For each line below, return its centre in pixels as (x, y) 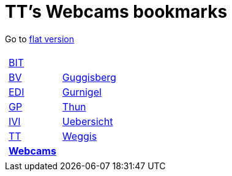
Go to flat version (39, 39)
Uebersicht (88, 121)
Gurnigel (82, 92)
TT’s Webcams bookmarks (116, 12)
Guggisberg (89, 77)
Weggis (80, 136)
